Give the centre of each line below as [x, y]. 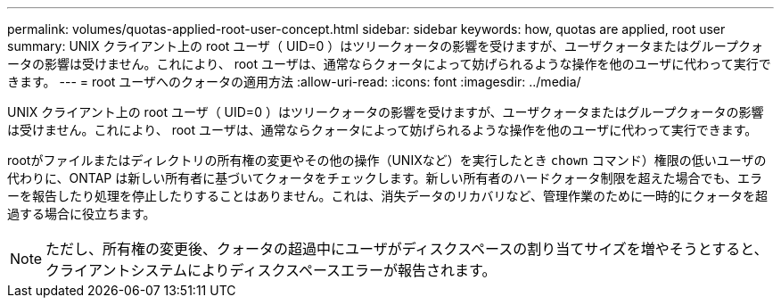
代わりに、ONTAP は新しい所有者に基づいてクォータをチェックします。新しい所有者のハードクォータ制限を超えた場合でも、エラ [385, 178]
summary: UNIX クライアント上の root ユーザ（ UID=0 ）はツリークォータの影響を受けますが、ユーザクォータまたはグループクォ [385, 46]
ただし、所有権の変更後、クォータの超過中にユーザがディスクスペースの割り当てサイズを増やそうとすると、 [407, 249]
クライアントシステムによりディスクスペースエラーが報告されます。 [271, 270]
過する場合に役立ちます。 [82, 214]
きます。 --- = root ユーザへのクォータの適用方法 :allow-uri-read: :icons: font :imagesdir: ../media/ [294, 82]
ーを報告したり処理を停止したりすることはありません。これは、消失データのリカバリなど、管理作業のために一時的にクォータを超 [387, 196]
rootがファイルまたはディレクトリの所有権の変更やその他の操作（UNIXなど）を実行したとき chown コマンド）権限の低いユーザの [387, 160]
